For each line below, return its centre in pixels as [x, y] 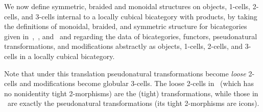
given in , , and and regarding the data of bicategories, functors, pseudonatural [131, 36]
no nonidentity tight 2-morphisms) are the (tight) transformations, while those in [131, 93]
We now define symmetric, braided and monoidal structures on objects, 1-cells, [127, 6]
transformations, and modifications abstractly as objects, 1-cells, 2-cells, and [124, 46]
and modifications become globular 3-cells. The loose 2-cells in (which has [137, 83]
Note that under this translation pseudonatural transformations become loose [125, 73]
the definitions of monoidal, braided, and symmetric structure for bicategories [126, 26]
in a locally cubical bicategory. [67, 56]
